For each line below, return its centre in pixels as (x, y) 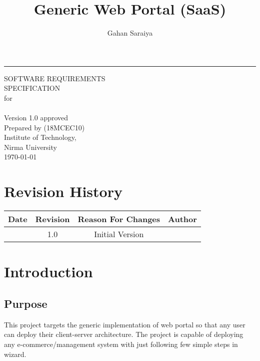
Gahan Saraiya (130, 33)
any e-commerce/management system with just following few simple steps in (121, 344)
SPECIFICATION (32, 88)
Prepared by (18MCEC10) (44, 127)
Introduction (48, 272)
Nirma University (30, 147)
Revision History (63, 191)
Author (182, 219)
